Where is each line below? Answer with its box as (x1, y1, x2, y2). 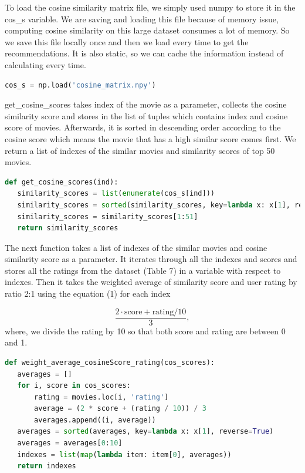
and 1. (5, 336, 28, 348)
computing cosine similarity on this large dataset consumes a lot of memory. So (5, 24, 290, 36)
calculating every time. (5, 58, 86, 71)
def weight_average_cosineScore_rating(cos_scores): (5, 358, 215, 367)
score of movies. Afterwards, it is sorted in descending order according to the (5, 121, 281, 133)
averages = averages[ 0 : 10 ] (17, 439, 123, 448)
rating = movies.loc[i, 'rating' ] (34, 393, 169, 401)
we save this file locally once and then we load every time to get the (5, 35, 249, 48)
